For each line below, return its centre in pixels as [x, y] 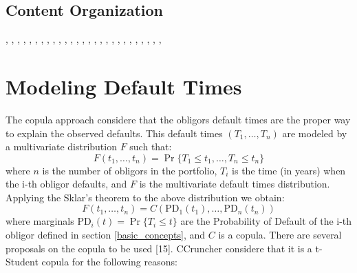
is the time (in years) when [289, 170]
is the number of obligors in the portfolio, [130, 170]
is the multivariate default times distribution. [235, 184]
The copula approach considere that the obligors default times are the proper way [178, 119]
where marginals [40, 221]
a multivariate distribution [61, 146]
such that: [151, 146]
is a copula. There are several [280, 235]
